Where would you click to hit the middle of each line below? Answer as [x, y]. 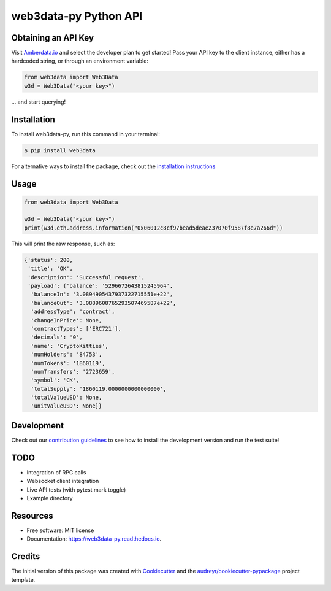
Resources [32, 516]
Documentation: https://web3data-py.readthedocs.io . [94, 539]
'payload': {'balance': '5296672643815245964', [101, 286]
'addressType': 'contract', [73, 312]
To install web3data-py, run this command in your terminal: [86, 134]
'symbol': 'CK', [55, 380]
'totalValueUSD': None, [67, 398]
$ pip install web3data [60, 150]
